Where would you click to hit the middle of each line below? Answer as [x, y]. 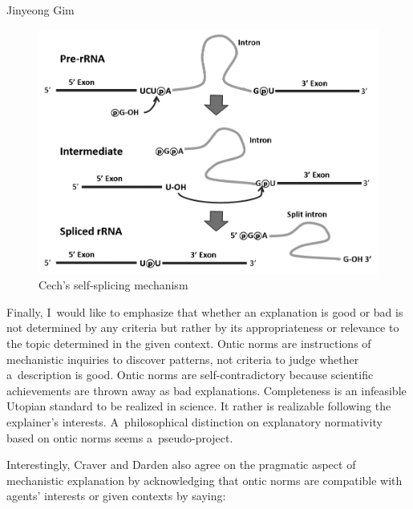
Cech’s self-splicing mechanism [113, 285]
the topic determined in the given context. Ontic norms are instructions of [189, 343]
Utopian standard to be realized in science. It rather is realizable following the [199, 406]
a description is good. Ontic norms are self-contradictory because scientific [190, 375]
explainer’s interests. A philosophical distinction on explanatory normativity [194, 422]
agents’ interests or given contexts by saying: [116, 496]
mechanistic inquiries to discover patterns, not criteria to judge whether [183, 359]
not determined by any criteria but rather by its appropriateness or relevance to [203, 327]
